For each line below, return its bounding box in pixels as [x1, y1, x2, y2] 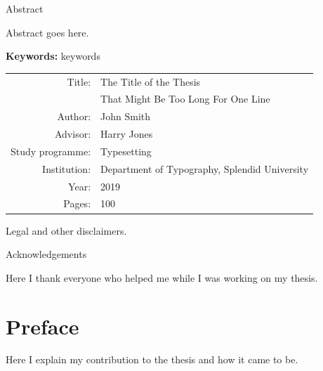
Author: [57, 109, 91, 124]
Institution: [42, 161, 91, 176]
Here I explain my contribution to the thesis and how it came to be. [6, 352, 298, 367]
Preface [6, 311, 79, 340]
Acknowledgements [6, 247, 87, 261]
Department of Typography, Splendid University [100, 161, 309, 176]
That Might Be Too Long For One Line [100, 91, 270, 106]
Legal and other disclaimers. [6, 223, 127, 237]
